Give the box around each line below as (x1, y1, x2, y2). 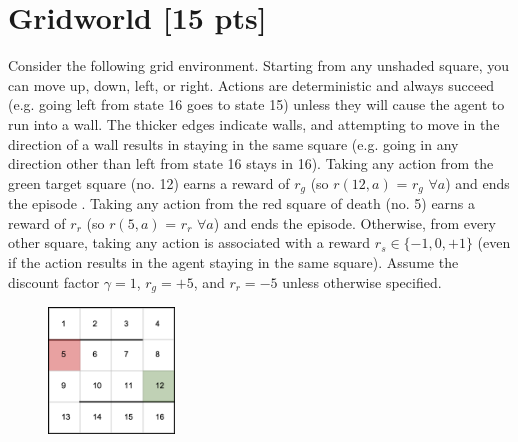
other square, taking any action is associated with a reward (8, 232, 371, 253)
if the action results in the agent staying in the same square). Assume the (8, 251, 459, 272)
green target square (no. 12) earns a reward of (8, 172, 290, 193)
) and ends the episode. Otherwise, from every (213, 212, 497, 233)
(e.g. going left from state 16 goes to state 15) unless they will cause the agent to (8, 94, 505, 115)
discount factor (8, 271, 100, 292)
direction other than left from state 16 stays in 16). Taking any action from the (8, 153, 494, 174)
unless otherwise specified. (282, 271, 442, 292)
